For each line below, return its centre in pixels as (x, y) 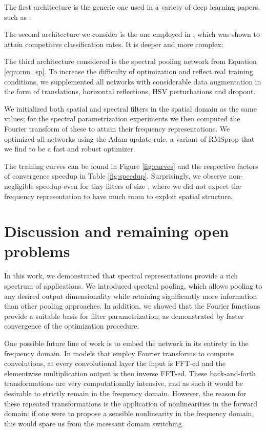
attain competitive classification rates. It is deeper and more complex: (114, 44)
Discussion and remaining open (117, 231)
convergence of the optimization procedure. (72, 326)
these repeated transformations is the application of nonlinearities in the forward (131, 403)
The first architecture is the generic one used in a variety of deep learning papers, (132, 7)
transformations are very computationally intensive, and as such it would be (124, 383)
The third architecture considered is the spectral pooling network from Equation (130, 61)
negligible (19, 186)
